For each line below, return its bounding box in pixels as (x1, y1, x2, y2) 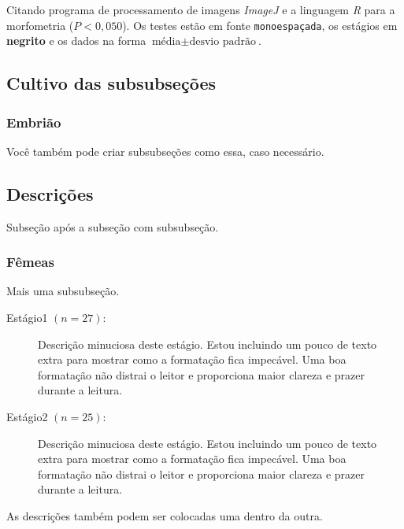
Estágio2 (6, 409, 48, 425)
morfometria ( (6, 17, 74, 33)
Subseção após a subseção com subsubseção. (6, 218, 219, 235)
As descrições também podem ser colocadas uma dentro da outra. (6, 507, 323, 523)
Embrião (6, 112, 61, 131)
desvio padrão (189, 36, 256, 48)
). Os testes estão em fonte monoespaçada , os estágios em (122, 17, 398, 33)
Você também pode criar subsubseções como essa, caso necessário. (6, 142, 324, 159)
